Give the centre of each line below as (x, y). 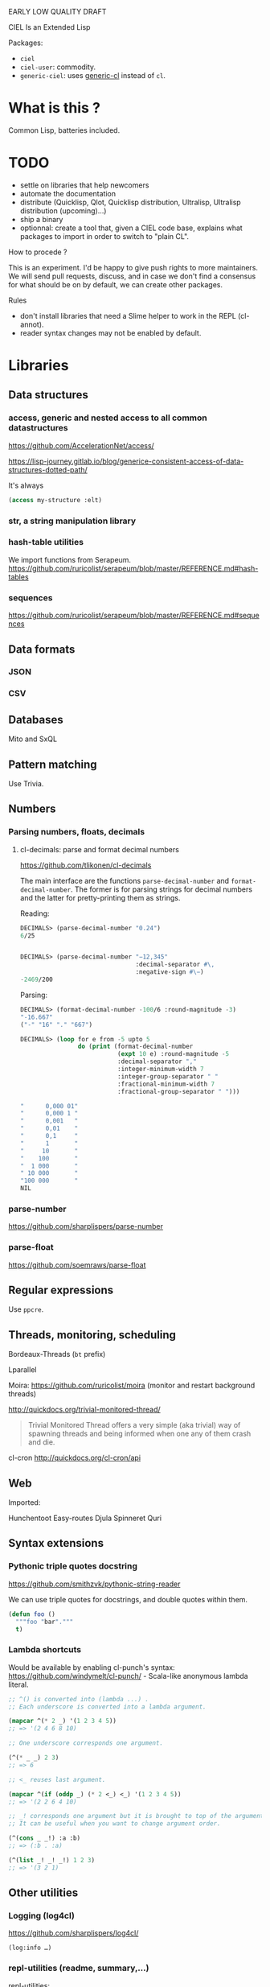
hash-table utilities (46, 542)
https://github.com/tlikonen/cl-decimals (86, 865)
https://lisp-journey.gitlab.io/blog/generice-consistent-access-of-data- (126, 461)
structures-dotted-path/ (48, 469)
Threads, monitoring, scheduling (92, 1335)
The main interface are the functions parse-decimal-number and (125, 880)
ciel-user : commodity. (58, 67)
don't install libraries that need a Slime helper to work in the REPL (128, 315)
